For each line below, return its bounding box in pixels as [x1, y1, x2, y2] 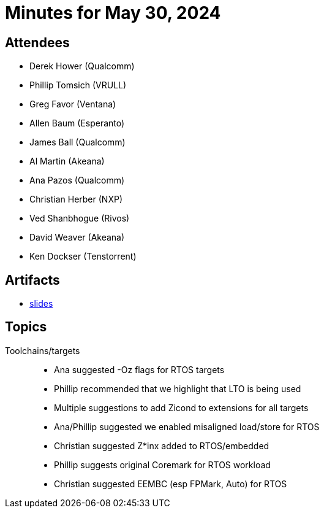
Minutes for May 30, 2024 [5, 2, 221, 23]
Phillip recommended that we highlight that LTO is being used [54, 383, 301, 394]
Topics [5, 319, 47, 335]
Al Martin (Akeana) [29, 156, 105, 167]
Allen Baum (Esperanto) [29, 118, 125, 129]
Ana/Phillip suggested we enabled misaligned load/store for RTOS [54, 421, 320, 432]
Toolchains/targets [5, 345, 80, 356]
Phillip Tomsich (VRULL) [29, 80, 127, 91]
